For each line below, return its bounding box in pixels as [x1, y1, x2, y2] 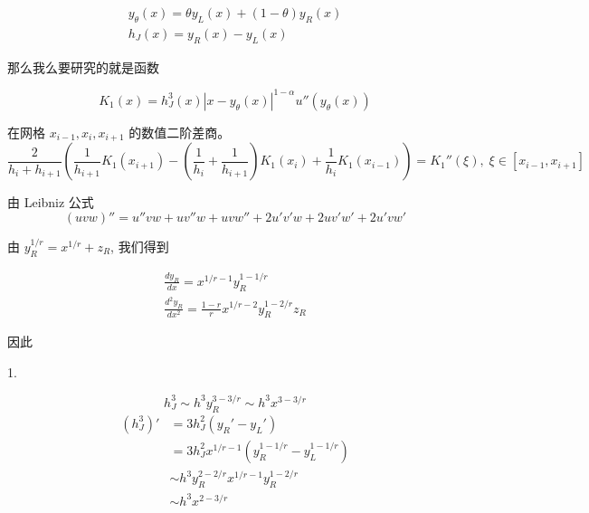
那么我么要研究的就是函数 [7, 57, 159, 76]
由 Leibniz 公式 [7, 193, 94, 212]
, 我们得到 [110, 236, 169, 255]
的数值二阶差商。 [128, 122, 231, 141]
